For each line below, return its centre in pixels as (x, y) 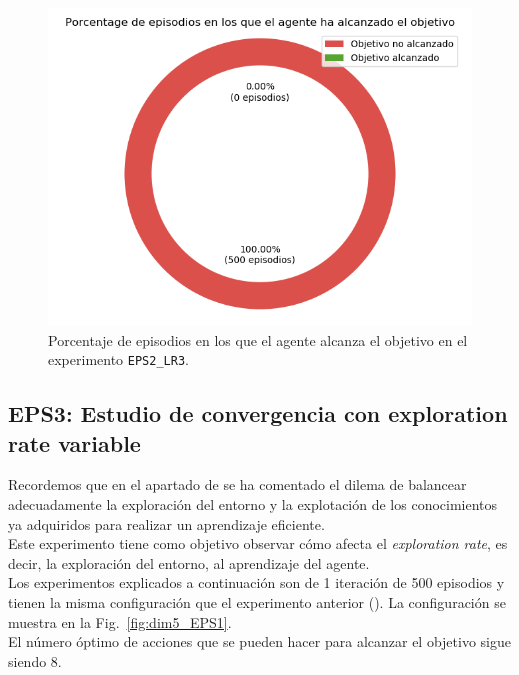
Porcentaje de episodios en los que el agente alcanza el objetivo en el (258, 339)
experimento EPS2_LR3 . (118, 359)
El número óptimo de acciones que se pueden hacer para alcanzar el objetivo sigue (259, 641)
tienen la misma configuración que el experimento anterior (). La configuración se (257, 602)
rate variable (74, 442)
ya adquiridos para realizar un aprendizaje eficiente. (166, 523)
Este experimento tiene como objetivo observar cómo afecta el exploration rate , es (258, 543)
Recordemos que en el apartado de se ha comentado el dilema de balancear (237, 484)
